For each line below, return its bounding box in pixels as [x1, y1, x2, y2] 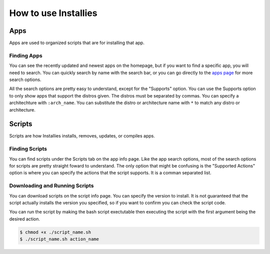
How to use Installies [9, 7, 97, 18]
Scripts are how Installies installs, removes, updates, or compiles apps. [9, 133, 155, 139]
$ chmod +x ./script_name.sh [19, 229, 91, 235]
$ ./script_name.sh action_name [19, 236, 99, 242]
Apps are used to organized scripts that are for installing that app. [9, 40, 144, 46]
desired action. [9, 215, 40, 222]
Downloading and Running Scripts [9, 182, 94, 189]
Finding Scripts [9, 145, 47, 152]
